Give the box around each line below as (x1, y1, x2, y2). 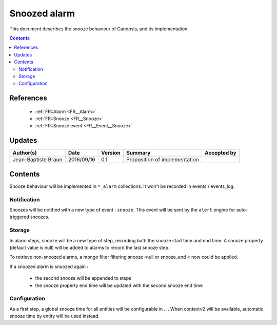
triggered (9, 214, 29, 220)
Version (101, 149, 121, 157)
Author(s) (12, 149, 37, 157)
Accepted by (204, 149, 237, 157)
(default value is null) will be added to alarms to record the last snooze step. (9, 244, 170, 251)
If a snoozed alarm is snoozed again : (9, 263, 89, 270)
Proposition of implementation (126, 156, 200, 163)
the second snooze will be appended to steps (35, 275, 132, 281)
